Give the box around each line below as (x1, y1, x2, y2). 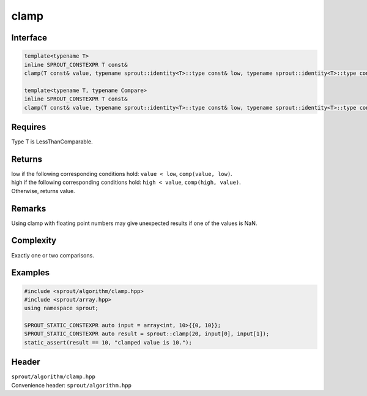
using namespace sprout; (24, 305, 99, 312)
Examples (11, 267, 50, 278)
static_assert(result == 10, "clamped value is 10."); (24, 339, 192, 346)
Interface (11, 32, 47, 43)
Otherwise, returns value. (11, 187, 76, 194)
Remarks (11, 203, 46, 214)
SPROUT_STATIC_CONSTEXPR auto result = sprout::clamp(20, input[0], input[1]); (24, 330, 270, 337)
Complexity (11, 235, 57, 246)
